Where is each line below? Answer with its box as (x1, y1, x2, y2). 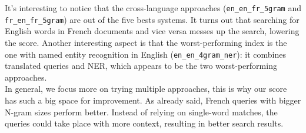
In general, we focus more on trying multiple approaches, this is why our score (5, 82, 287, 95)
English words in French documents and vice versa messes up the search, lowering (5, 25, 300, 37)
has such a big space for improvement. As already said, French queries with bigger (5, 94, 301, 106)
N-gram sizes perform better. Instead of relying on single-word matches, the (5, 105, 278, 118)
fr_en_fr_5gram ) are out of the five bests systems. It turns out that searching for (5, 13, 300, 25)
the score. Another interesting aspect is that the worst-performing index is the (5, 36, 287, 48)
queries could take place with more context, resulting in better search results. (5, 117, 284, 129)
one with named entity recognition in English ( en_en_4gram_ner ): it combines (5, 48, 287, 60)
